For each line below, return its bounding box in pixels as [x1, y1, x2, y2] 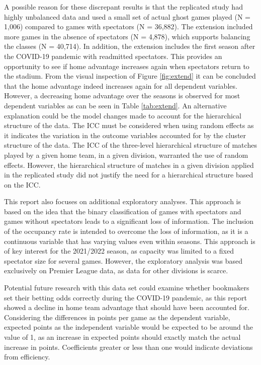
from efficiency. [4, 351, 50, 362]
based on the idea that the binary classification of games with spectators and [4, 206, 241, 216]
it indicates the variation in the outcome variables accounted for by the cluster [4, 130, 246, 140]
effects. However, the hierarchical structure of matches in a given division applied [4, 159, 254, 170]
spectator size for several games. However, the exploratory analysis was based [4, 255, 243, 266]
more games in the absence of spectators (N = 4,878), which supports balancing [4, 31, 250, 41]
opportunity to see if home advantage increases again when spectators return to [4, 60, 249, 71]
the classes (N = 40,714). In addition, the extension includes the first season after [4, 41, 255, 51]
